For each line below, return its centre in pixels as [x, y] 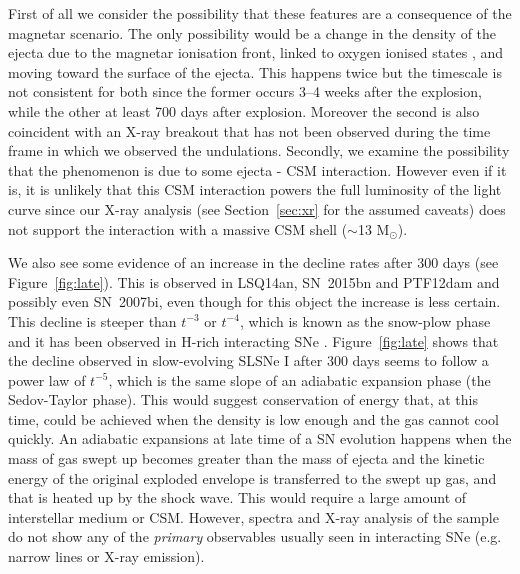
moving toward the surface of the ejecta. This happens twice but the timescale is [255, 71]
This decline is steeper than [92, 320]
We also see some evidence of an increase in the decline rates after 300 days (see [253, 262]
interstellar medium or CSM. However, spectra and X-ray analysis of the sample [253, 516]
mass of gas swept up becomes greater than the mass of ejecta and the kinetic [246, 458]
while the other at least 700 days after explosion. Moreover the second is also [244, 110]
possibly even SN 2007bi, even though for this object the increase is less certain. [254, 301]
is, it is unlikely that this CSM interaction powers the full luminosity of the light [255, 189]
